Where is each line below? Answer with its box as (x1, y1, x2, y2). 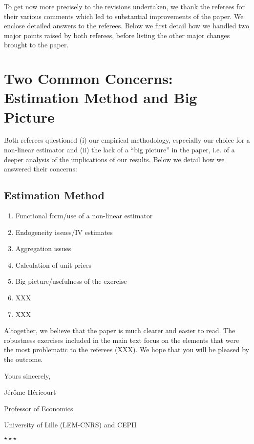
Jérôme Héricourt (4, 387, 56, 397)
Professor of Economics (4, 403, 73, 413)
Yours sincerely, (4, 370, 51, 381)
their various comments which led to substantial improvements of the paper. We (4, 11, 244, 21)
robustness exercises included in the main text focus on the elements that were (4, 335, 239, 345)
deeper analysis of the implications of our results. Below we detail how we (4, 154, 225, 164)
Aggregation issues (15, 243, 71, 254)
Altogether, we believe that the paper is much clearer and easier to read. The (4, 325, 235, 336)
